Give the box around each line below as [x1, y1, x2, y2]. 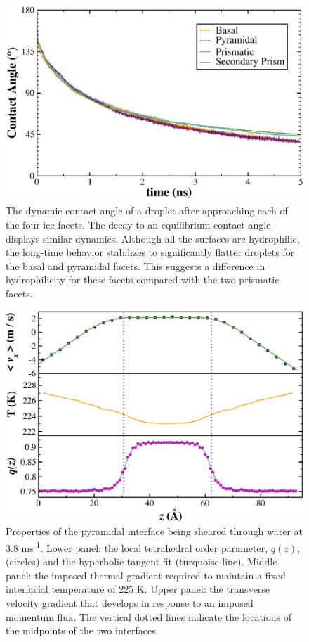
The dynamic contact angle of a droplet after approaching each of [6, 203, 288, 218]
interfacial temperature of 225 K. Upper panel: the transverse [6, 582, 270, 596]
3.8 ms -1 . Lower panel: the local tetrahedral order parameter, [6, 538, 268, 555]
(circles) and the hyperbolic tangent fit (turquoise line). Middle [6, 554, 277, 569]
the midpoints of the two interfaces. [6, 623, 159, 638]
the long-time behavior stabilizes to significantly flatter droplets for [6, 245, 295, 259]
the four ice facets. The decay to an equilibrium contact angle [6, 217, 271, 232]
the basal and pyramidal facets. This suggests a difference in [6, 258, 265, 273]
